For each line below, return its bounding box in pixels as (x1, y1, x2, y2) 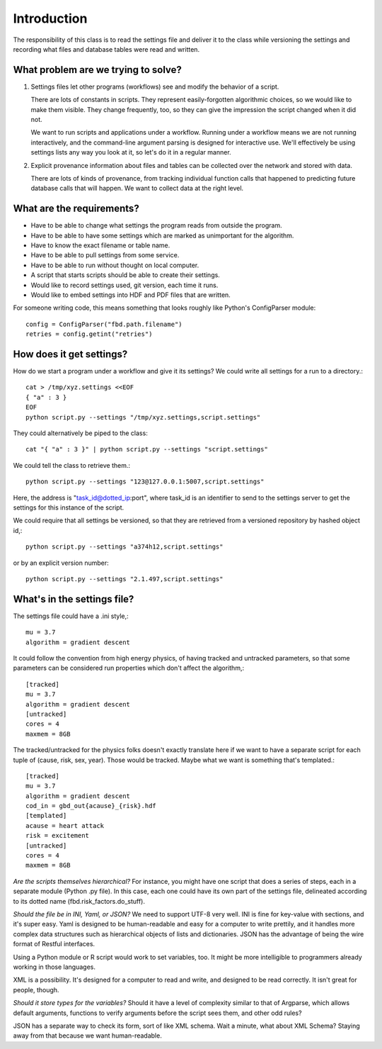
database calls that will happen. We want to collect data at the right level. (30, 184, 244, 193)
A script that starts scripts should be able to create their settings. (30, 271, 221, 279)
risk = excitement (25, 831, 90, 840)
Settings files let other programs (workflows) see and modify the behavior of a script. (30, 82, 279, 91)
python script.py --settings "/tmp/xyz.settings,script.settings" (25, 413, 261, 421)
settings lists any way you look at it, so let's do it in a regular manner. (30, 148, 231, 157)
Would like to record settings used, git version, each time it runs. (30, 281, 219, 289)
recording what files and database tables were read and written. (13, 45, 200, 53)
